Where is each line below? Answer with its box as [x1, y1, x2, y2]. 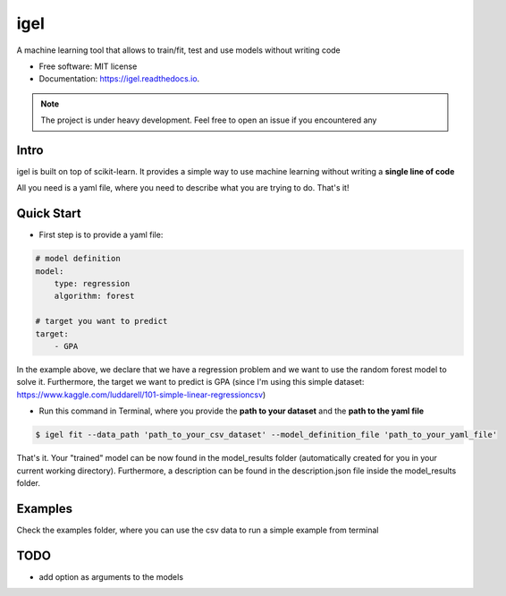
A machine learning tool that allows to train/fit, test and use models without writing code [16, 45, 342, 55]
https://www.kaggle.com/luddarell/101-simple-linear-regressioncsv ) [16, 389, 266, 400]
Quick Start [16, 206, 81, 221]
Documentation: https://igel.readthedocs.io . [38, 73, 200, 84]
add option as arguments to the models [38, 571, 183, 582]
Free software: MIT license [38, 61, 138, 72]
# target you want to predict [35, 316, 168, 327]
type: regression [54, 278, 131, 289]
